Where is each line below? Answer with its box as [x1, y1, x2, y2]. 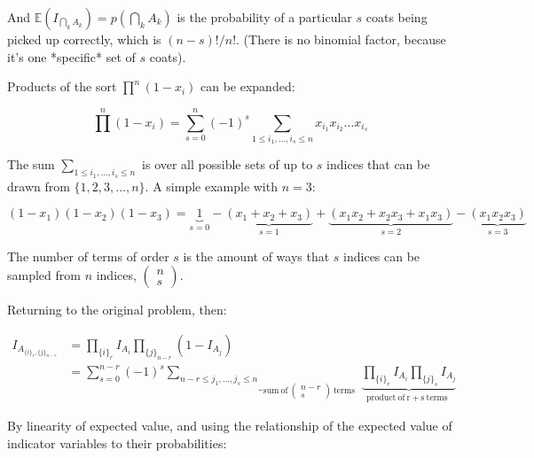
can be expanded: [200, 77, 295, 96]
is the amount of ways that [183, 246, 330, 265]
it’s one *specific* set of [7, 47, 136, 66]
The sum [7, 155, 55, 174]
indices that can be [326, 155, 430, 174]
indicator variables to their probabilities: [7, 433, 227, 452]
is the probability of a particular [177, 8, 352, 26]
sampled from [7, 266, 81, 284]
